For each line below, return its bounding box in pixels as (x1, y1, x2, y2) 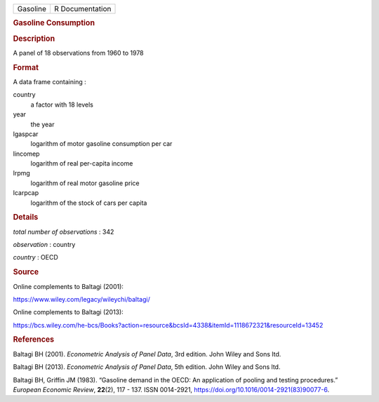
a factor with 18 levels (30, 100, 94, 109)
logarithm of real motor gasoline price (30, 179, 140, 187)
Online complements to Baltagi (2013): (13, 308, 124, 316)
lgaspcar (13, 130, 39, 138)
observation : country (13, 241, 76, 249)
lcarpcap (13, 189, 39, 197)
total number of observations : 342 (13, 227, 114, 236)
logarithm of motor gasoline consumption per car (30, 140, 173, 148)
